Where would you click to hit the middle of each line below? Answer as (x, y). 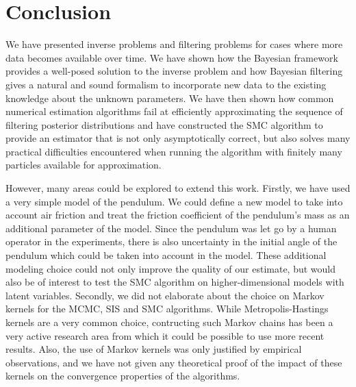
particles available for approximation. (84, 165)
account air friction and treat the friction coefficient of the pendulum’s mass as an (178, 215)
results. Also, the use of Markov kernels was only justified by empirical (154, 349)
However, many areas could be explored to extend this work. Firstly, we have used (178, 188)
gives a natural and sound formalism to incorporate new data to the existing (166, 84)
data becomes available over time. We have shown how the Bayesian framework (172, 57)
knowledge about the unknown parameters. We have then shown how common (170, 98)
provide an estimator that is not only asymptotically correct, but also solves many (178, 138)
